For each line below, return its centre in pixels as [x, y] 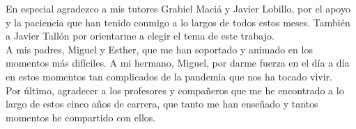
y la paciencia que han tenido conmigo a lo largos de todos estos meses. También [178, 22]
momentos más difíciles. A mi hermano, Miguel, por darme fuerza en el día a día [178, 63]
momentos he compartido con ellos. [81, 117]
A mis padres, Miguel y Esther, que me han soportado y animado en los [159, 49]
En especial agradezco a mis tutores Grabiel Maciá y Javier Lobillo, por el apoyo [178, 8]
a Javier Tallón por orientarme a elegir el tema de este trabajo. [140, 36]
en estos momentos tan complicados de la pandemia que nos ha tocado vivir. [169, 76]
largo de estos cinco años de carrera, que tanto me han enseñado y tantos [162, 104]
